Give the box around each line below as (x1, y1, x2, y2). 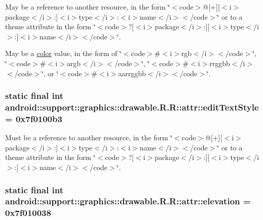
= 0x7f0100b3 (5, 112, 62, 125)
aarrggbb (118, 68, 146, 78)
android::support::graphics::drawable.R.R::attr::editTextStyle (5, 101, 259, 113)
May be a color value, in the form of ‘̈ (5, 48, 122, 59)
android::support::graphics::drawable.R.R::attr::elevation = (5, 195, 251, 207)
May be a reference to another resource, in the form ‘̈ (5, 2, 170, 12)
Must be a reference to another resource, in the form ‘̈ (5, 132, 173, 143)
